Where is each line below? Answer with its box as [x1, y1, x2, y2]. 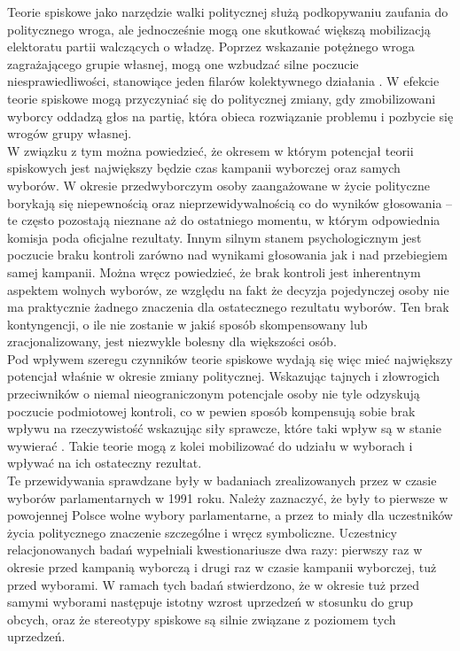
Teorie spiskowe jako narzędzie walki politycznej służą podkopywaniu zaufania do [7, 3, 448, 20]
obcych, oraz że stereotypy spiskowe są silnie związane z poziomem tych [7, 609, 396, 628]
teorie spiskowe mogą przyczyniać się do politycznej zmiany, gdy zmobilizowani [7, 89, 436, 107]
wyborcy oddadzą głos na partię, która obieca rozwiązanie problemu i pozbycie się [7, 106, 454, 125]
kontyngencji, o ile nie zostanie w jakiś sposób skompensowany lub [7, 314, 368, 333]
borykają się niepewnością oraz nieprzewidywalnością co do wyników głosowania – [7, 193, 453, 212]
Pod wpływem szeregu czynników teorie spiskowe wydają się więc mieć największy [7, 349, 453, 368]
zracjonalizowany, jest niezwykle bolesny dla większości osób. [7, 332, 337, 351]
